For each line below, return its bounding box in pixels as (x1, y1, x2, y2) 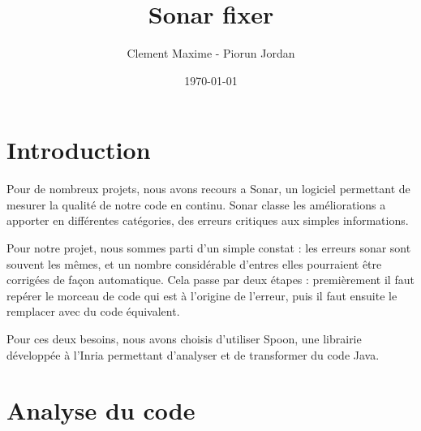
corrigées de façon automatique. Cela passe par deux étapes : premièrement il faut (6, 271, 415, 288)
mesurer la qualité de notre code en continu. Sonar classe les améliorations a (6, 196, 386, 213)
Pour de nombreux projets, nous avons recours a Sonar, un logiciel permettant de (6, 180, 410, 197)
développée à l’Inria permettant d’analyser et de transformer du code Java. (6, 346, 380, 363)
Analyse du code (6, 394, 195, 427)
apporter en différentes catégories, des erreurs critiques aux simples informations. (6, 212, 409, 229)
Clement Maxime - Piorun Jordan (127, 45, 295, 62)
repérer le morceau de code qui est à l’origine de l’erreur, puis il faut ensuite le (6, 287, 397, 304)
